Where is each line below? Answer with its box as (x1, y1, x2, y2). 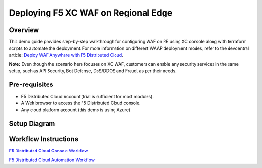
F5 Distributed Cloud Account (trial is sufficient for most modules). (21, 93, 154, 99)
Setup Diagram (9, 119, 55, 128)
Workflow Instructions (9, 135, 79, 143)
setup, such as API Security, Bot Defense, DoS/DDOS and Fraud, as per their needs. (9, 68, 177, 74)
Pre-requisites (9, 81, 53, 89)
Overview (9, 26, 39, 34)
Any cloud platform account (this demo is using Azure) (21, 107, 131, 113)
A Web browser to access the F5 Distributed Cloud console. (21, 100, 141, 106)
